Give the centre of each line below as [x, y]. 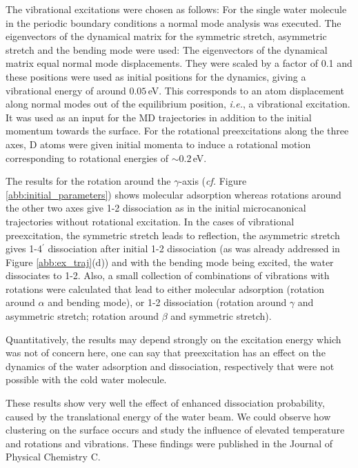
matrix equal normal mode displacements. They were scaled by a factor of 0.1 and [179, 63]
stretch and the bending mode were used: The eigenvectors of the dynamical [167, 49]
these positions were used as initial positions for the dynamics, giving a [156, 76]
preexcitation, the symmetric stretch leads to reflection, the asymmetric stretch [173, 235]
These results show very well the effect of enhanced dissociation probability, [165, 403]
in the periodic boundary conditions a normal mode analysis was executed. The [173, 22]
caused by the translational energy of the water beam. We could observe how [168, 416]
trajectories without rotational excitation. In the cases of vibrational [150, 221]
